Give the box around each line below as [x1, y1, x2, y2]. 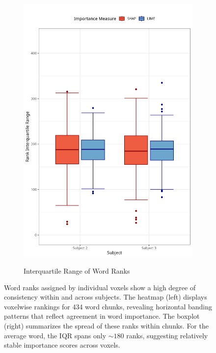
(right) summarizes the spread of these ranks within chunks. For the [4, 321, 209, 331]
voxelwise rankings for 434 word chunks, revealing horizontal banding [4, 301, 212, 311]
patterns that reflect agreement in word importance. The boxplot [4, 311, 200, 321]
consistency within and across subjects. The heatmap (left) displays [4, 292, 207, 302]
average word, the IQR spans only [4, 330, 107, 340]
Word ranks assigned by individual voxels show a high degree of [4, 282, 196, 292]
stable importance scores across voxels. [4, 340, 120, 350]
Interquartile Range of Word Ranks [24, 266, 130, 276]
